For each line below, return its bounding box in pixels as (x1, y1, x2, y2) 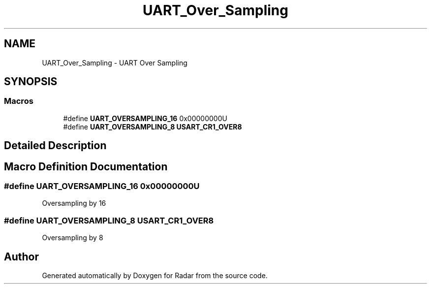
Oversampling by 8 (42, 233, 103, 242)
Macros (4, 96, 33, 106)
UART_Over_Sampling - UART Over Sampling (42, 58, 187, 67)
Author (4, 250, 39, 263)
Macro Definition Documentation (4, 160, 168, 173)
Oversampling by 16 (42, 199, 106, 208)
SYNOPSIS (4, 75, 58, 88)
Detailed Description (4, 139, 107, 152)
